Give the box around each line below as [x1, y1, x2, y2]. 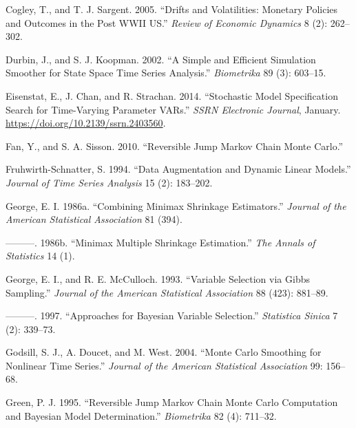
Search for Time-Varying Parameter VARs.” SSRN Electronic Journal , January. [6, 102, 341, 116]
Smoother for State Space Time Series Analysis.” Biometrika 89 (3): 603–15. [6, 65, 326, 80]
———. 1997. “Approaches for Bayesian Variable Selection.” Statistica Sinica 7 [6, 308, 338, 323]
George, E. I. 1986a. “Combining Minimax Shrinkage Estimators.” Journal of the [6, 198, 346, 213]
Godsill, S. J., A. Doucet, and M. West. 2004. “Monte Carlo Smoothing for [6, 345, 322, 359]
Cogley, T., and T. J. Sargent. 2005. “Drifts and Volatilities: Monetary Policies [6, 2, 338, 16]
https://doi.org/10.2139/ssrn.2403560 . [6, 116, 166, 130]
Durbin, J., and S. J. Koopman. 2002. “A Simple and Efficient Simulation [6, 52, 316, 66]
